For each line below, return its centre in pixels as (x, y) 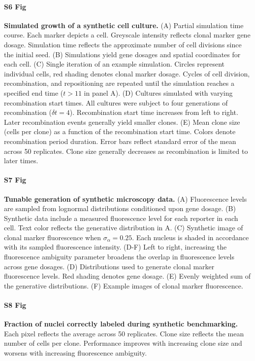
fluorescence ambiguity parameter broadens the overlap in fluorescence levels (119, 257)
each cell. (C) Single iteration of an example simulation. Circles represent (114, 64)
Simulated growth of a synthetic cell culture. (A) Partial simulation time (124, 25)
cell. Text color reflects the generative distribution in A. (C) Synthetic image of (124, 228)
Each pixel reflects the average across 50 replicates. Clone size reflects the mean (124, 333)
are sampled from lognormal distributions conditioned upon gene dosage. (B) (120, 208)
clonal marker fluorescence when (52, 237)
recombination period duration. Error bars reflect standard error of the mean (120, 141)
